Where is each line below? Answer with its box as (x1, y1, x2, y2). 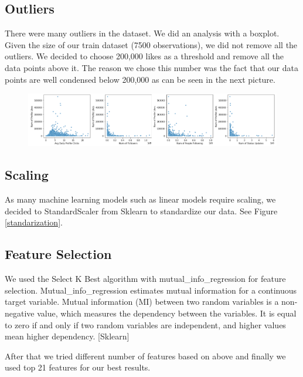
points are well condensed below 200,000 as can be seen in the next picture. (5, 73, 275, 85)
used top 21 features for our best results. (5, 361, 151, 373)
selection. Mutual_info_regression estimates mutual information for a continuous (5, 284, 297, 296)
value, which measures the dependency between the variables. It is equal (37, 307, 297, 319)
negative (5, 307, 35, 319)
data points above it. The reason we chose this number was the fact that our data (5, 61, 298, 73)
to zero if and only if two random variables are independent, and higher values (5, 318, 286, 331)
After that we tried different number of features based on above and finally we (5, 349, 286, 362)
